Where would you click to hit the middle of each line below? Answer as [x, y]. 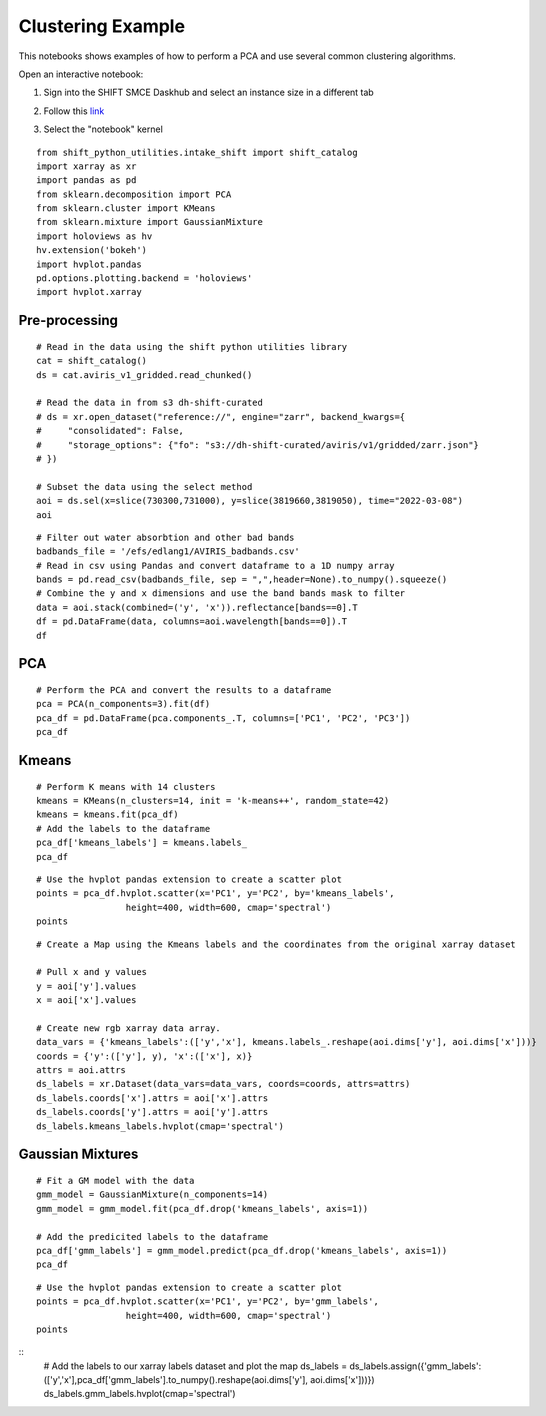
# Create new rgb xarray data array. [129, 1028]
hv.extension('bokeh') [92, 250]
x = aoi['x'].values [86, 1000]
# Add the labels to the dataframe [123, 828]
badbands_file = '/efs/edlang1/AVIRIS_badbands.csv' [168, 551]
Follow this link [74, 111]
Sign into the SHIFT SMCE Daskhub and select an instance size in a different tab [208, 92]
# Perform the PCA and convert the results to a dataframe [184, 690]
